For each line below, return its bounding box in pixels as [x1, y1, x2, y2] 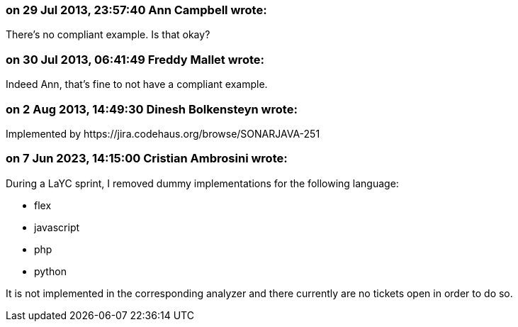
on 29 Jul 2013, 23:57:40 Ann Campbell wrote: [6, 3, 267, 17]
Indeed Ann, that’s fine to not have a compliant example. [6, 78, 268, 91]
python [34, 265, 67, 277]
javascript [34, 221, 80, 233]
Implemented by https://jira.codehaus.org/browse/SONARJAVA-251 [6, 127, 320, 140]
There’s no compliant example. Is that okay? [6, 28, 210, 41]
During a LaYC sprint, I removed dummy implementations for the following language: [6, 177, 399, 189]
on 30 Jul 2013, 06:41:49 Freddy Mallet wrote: [6, 52, 264, 67]
